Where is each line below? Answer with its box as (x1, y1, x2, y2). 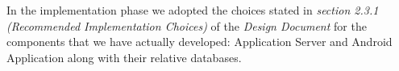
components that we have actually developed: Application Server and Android (6, 33, 393, 50)
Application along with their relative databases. (6, 48, 242, 65)
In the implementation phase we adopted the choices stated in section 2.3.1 (6, 2, 379, 18)
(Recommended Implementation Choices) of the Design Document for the (6, 17, 367, 34)
